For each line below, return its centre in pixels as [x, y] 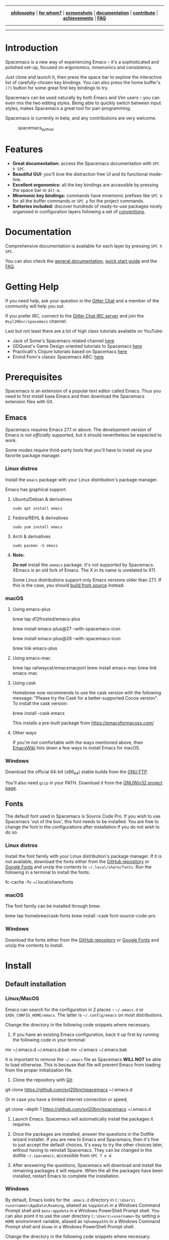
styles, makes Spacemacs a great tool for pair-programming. [68, 108]
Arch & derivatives [31, 536]
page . [11, 788]
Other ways [24, 732]
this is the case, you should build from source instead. [68, 585]
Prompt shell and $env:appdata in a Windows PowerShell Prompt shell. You [82, 1210]
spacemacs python [36, 128]
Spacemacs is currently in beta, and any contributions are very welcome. [81, 118]
